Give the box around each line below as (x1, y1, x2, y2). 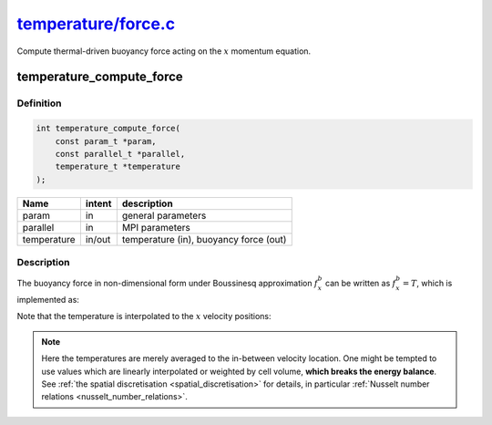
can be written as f (324, 278, 396, 289)
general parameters (121, 209, 207, 222)
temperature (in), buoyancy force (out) (121, 233, 287, 245)
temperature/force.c (16, 14, 176, 34)
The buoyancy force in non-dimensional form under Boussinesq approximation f (16, 278, 318, 289)
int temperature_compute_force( (36, 123, 181, 134)
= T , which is (402, 278, 453, 289)
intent (85, 197, 112, 210)
